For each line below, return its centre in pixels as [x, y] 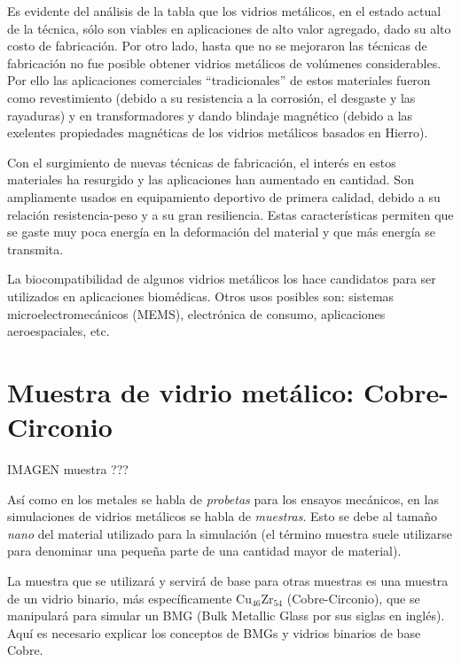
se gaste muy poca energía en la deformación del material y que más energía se [221, 232]
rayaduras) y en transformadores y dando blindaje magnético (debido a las [210, 115]
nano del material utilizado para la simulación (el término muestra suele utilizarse [230, 533]
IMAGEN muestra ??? [68, 469]
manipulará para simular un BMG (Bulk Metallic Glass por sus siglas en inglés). [226, 615]
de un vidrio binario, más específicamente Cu [129, 598]
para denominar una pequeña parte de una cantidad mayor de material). [204, 551]
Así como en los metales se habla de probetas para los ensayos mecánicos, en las [223, 498]
